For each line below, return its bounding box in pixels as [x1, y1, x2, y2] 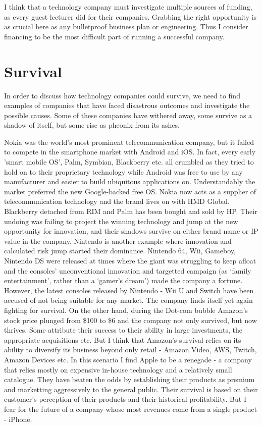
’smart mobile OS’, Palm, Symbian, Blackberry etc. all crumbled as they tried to [4, 156, 254, 167]
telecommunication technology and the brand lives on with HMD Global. [4, 196, 230, 206]
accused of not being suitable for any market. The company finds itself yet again [4, 295, 253, 305]
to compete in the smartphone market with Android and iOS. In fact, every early [4, 146, 256, 157]
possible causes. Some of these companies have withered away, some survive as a [4, 110, 252, 120]
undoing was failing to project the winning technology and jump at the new [4, 216, 238, 226]
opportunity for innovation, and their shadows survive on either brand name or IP [4, 226, 258, 236]
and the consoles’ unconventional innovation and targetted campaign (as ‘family [4, 265, 251, 276]
